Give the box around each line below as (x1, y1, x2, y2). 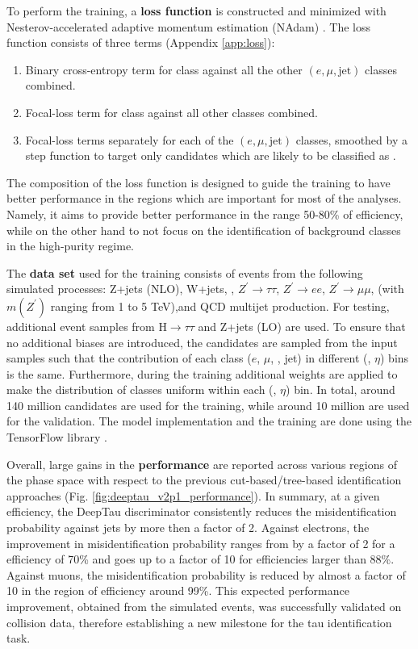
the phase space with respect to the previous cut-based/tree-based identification (6, 471, 402, 488)
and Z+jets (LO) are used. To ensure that (198, 317, 406, 334)
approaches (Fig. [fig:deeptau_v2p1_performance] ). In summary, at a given (6, 487, 380, 504)
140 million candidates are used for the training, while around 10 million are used (6, 396, 410, 413)
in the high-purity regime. (6, 237, 134, 254)
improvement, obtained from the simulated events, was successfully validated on (6, 598, 402, 614)
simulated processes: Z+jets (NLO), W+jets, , (6, 280, 235, 297)
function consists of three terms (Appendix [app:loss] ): (6, 34, 275, 51)
